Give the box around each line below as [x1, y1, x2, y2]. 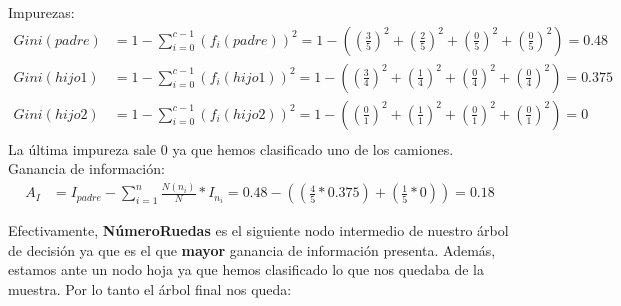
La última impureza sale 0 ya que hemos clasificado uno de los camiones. [8, 138, 454, 159]
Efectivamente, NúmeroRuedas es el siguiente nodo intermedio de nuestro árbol [8, 220, 509, 241]
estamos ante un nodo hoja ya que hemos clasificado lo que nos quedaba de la [8, 259, 484, 280]
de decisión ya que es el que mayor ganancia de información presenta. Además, [8, 239, 496, 260]
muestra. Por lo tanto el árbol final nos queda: [8, 279, 292, 300]
